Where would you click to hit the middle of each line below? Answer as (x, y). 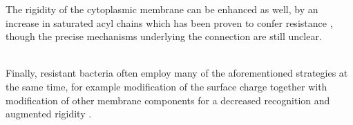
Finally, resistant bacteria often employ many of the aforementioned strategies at (177, 73)
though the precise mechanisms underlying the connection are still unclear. (164, 36)
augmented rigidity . (49, 114)
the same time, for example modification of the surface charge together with (166, 86)
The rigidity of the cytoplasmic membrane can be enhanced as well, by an (162, 9)
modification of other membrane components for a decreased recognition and (168, 100)
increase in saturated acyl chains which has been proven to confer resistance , (169, 22)
